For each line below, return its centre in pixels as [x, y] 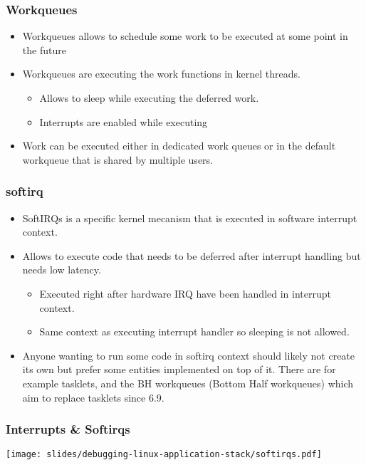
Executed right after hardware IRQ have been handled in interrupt [185, 293]
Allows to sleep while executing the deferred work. [149, 98]
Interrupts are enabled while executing [124, 121]
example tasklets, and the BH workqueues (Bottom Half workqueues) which [188, 383]
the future [44, 49]
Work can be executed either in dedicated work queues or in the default [179, 146]
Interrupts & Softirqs [68, 429]
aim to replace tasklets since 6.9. [93, 397]
